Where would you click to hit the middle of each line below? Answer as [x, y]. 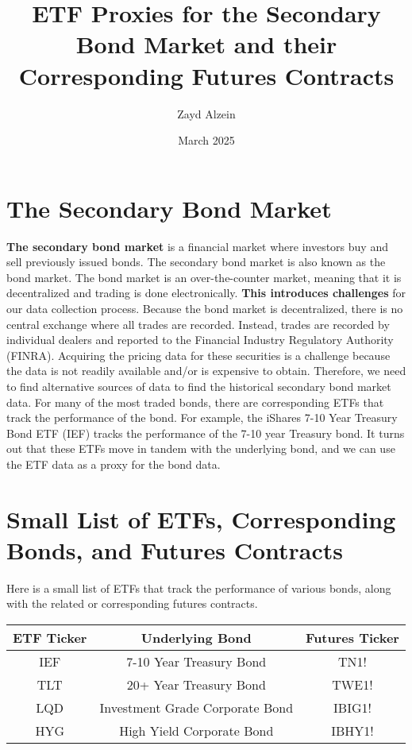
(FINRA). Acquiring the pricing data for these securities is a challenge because [198, 355]
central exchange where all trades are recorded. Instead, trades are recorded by [198, 324]
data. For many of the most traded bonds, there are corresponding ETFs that [195, 402]
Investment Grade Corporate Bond [196, 708]
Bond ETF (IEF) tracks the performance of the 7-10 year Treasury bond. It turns [206, 433]
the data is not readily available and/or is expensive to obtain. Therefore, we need [206, 371]
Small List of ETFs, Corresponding [201, 518]
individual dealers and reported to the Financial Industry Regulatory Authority [200, 340]
